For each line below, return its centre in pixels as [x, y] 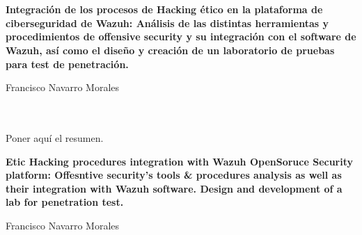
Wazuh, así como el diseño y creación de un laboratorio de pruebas [170, 50]
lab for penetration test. [65, 202]
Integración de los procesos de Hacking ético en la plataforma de [164, 9]
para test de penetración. [67, 64]
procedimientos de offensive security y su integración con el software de [181, 37]
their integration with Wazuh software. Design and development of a [174, 188]
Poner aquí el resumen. [55, 137]
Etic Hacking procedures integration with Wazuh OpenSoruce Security [180, 161]
